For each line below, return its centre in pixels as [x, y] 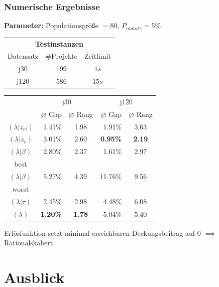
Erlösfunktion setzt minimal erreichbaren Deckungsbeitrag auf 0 [102, 233]
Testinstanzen [59, 43]
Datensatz [23, 56]
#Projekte [61, 56]
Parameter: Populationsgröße [51, 25]
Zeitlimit [97, 56]
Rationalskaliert [29, 243]
